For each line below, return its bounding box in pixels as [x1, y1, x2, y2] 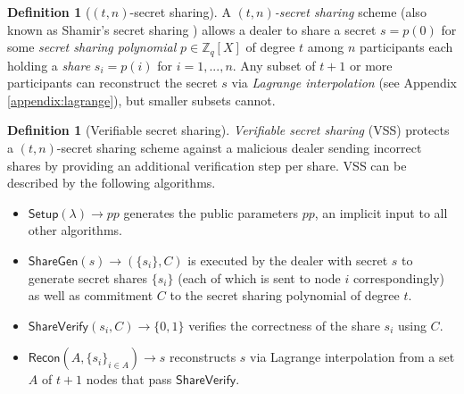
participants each [359, 38, 453, 56]
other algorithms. [28, 221, 122, 239]
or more [350, 55, 393, 74]
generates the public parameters [123, 203, 298, 222]
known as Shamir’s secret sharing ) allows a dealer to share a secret [7, 20, 377, 38]
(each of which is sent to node [178, 268, 341, 287]
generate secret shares [28, 268, 148, 287]
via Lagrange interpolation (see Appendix [231, 73, 457, 92]
